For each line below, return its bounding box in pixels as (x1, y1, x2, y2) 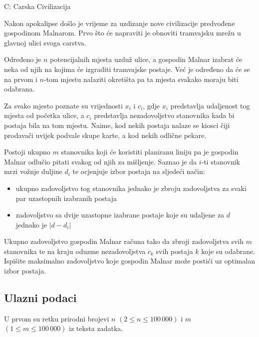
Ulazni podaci (4, 290, 77, 305)
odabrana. (4, 83, 35, 94)
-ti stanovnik (201, 156, 240, 166)
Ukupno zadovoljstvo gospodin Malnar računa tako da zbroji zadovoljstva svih (4, 236, 244, 246)
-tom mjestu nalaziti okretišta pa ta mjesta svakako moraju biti (44, 73, 239, 84)
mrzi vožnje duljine (4, 166, 62, 176)
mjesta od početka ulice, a (4, 110, 84, 120)
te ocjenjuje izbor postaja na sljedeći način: (72, 166, 205, 176)
